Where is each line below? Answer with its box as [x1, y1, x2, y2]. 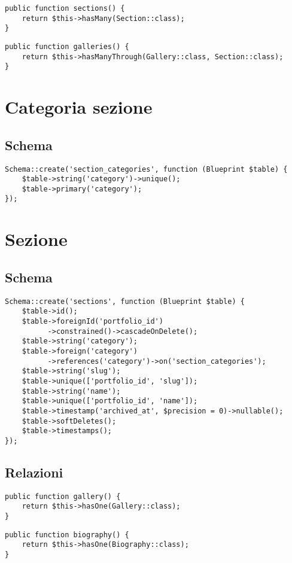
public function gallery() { [5, 492, 121, 501]
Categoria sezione [5, 95, 153, 119]
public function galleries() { [5, 42, 129, 51]
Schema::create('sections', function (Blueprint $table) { [5, 297, 245, 306]
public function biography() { [5, 530, 129, 539]
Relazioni [5, 462, 63, 481]
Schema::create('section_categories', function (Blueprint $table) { [5, 165, 288, 174]
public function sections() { [5, 4, 125, 13]
